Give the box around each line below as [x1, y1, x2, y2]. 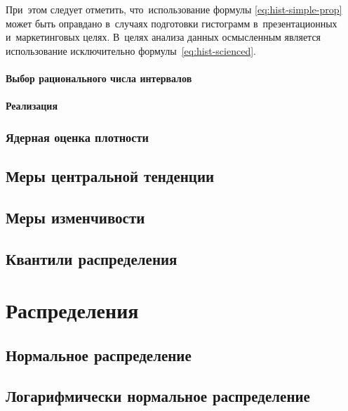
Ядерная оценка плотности [6, 128, 149, 145]
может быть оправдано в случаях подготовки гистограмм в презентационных [6, 15, 337, 30]
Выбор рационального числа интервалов [6, 70, 192, 85]
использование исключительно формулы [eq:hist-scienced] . [6, 43, 256, 58]
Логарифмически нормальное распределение [6, 385, 310, 407]
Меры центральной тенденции [6, 164, 215, 186]
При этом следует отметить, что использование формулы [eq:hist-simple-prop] [6, 2, 342, 16]
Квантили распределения [6, 247, 178, 269]
